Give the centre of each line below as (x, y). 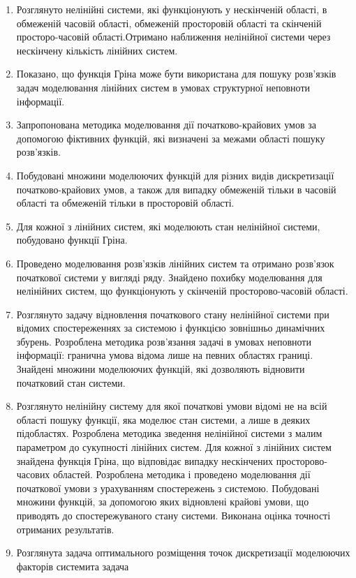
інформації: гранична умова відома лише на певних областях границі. (165, 355)
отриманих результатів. (65, 529)
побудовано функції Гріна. (72, 240)
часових (33, 474)
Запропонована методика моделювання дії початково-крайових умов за (166, 125)
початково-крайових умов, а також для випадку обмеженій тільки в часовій (176, 189)
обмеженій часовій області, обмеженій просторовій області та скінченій (169, 23)
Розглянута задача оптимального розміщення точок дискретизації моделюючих (183, 553)
